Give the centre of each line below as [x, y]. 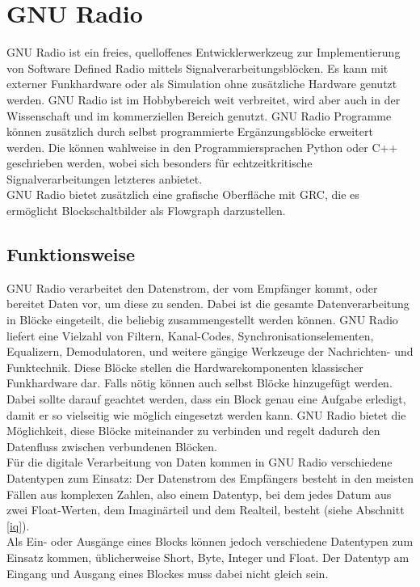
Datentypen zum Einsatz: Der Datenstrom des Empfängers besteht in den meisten [210, 477]
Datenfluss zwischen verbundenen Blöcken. [112, 446]
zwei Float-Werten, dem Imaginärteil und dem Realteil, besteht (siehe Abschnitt [206, 510]
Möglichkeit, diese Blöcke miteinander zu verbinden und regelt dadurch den [193, 431]
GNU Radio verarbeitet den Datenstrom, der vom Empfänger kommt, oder [192, 287]
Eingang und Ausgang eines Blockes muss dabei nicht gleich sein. [168, 573]
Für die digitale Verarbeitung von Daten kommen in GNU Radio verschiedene [199, 462]
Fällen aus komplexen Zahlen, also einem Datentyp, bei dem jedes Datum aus [199, 494]
